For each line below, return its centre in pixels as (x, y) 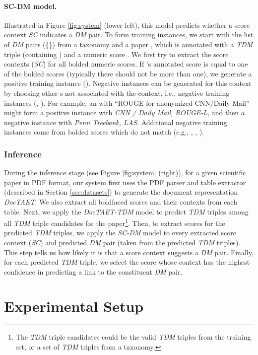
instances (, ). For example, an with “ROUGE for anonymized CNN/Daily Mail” (127, 103)
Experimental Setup (74, 306)
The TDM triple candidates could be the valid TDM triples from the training (133, 337)
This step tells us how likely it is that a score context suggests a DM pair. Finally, (129, 252)
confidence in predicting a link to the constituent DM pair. (93, 271)
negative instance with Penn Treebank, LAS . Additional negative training (116, 122)
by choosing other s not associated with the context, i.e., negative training (117, 93)
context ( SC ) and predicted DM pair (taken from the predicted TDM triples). (122, 242)
